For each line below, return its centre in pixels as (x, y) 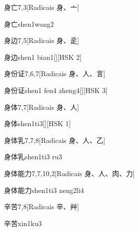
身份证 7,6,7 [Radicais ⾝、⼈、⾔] (55, 73)
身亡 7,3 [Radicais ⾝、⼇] (42, 7)
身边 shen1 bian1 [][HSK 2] (43, 57)
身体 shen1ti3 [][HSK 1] (38, 123)
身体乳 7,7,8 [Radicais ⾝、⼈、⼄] (55, 140)
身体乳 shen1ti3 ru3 (33, 157)
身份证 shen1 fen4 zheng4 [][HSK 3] (56, 90)
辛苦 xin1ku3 (23, 223)
